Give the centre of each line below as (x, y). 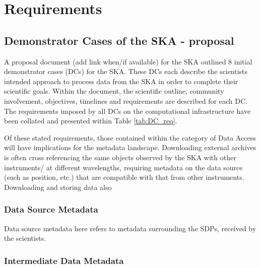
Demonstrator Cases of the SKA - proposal (119, 40)
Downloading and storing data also (58, 187)
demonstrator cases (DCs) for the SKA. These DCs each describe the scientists (126, 71)
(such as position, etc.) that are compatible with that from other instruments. (124, 177)
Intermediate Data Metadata (64, 260)
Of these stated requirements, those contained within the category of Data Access (130, 137)
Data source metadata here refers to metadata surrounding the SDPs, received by (130, 228)
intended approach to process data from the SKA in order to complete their (121, 81)
